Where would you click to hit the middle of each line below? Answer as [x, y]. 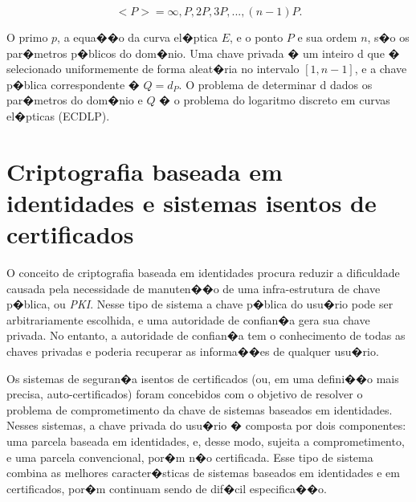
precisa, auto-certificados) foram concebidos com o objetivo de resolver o [185, 394]
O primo [27, 37]
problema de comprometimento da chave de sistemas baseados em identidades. [200, 409]
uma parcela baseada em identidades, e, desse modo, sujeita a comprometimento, [206, 441]
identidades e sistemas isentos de [192, 202]
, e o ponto [257, 37]
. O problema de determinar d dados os [275, 84]
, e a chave [381, 69]
